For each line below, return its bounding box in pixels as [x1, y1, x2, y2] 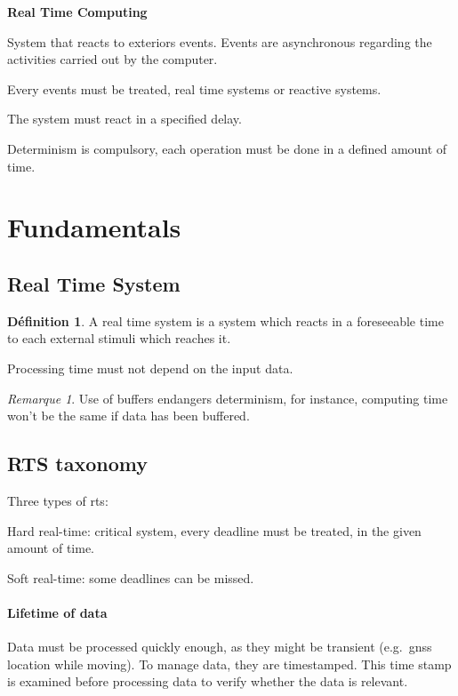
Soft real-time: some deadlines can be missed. [7, 568, 254, 587]
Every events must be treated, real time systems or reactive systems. [7, 79, 382, 98]
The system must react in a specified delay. [7, 109, 242, 128]
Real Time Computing [7, 3, 148, 20]
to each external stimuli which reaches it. [7, 329, 231, 348]
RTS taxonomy [7, 450, 149, 477]
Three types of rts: [7, 491, 108, 509]
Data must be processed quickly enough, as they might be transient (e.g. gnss [7, 637, 432, 656]
